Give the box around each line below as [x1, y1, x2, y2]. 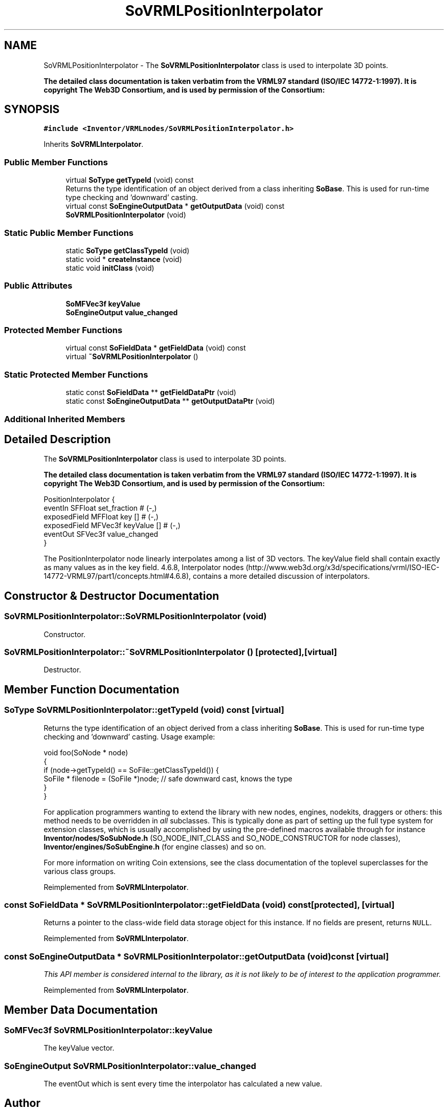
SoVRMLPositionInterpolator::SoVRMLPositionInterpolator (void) [4, 611, 267, 622]
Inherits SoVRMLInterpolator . [43, 140, 144, 149]
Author [4, 1097, 40, 1110]
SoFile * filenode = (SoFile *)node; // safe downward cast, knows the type [43, 774, 293, 783]
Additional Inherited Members [4, 413, 125, 424]
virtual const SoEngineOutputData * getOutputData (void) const [65, 202, 285, 211]
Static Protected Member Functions [4, 369, 148, 380]
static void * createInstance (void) [65, 254, 182, 264]
